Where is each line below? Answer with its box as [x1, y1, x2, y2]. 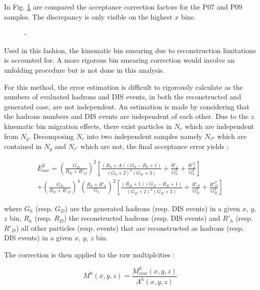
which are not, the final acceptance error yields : [80, 140, 229, 151]
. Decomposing [29, 130, 74, 141]
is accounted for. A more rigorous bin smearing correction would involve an [4, 55, 235, 65]
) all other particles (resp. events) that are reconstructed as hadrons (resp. [16, 222, 244, 233]
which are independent [184, 120, 254, 131]
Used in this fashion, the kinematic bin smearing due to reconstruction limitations [4, 45, 256, 55]
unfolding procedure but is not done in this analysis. [4, 64, 165, 75]
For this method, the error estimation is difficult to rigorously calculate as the [4, 81, 243, 92]
